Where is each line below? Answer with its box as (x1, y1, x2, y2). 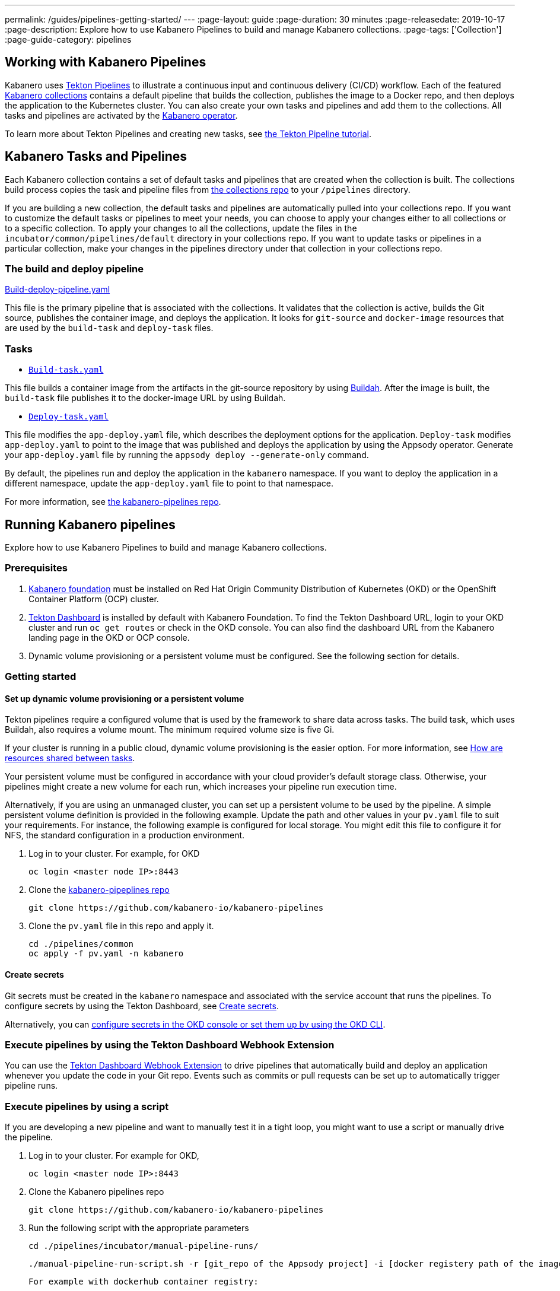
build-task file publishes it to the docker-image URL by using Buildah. (5, 393, 286, 403)
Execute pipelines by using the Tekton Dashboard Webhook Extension (5, 1038, 335, 1051)
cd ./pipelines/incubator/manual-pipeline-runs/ (28, 1241, 259, 1251)
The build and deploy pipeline (5, 263, 144, 275)
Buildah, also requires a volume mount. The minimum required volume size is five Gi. (5, 724, 335, 735)
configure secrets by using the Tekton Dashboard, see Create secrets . (5, 1000, 279, 1011)
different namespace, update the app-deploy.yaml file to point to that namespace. (5, 478, 334, 489)
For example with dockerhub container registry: (28, 1277, 259, 1287)
